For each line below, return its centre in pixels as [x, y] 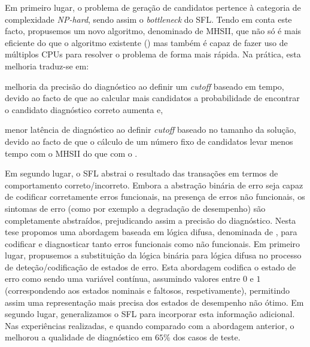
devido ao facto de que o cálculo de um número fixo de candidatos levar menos [149, 141]
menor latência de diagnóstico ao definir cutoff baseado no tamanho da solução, [151, 130]
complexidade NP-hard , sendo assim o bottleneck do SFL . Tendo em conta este [148, 19]
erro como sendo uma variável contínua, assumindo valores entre [123, 278]
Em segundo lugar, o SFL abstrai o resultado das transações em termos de [142, 173]
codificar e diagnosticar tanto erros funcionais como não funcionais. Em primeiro [153, 243]
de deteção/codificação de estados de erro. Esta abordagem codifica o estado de [151, 267]
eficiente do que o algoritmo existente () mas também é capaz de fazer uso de [146, 42]
